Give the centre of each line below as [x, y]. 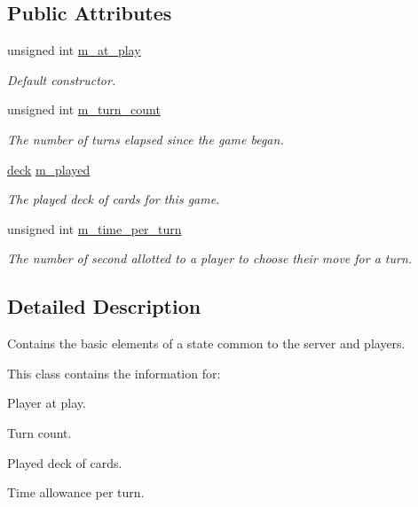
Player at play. [47, 403]
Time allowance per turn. [76, 492]
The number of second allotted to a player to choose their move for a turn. [210, 258]
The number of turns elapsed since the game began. [146, 139]
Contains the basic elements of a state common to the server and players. [206, 343]
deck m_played [49, 169]
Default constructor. [62, 79]
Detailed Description [104, 306]
